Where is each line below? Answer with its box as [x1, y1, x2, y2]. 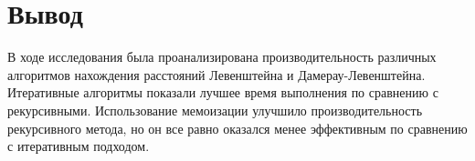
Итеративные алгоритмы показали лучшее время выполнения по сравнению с [7, 83, 438, 102]
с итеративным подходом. [7, 136, 150, 156]
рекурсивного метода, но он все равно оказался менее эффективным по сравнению [7, 118, 468, 137]
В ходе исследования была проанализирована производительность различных [7, 47, 437, 66]
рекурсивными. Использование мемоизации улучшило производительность [7, 100, 423, 119]
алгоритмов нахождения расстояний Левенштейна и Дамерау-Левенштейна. [7, 65, 426, 84]
